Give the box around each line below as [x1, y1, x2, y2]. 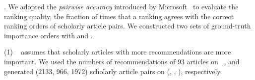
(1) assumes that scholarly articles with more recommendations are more [4, 47, 231, 57]
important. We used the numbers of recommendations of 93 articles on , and [4, 56, 240, 66]
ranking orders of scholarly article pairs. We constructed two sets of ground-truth [4, 21, 251, 31]
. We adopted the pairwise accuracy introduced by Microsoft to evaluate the [4, 1, 239, 11]
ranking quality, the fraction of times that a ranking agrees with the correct [4, 11, 234, 21]
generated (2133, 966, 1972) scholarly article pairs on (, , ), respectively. [4, 66, 222, 76]
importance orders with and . [4, 30, 93, 40]
